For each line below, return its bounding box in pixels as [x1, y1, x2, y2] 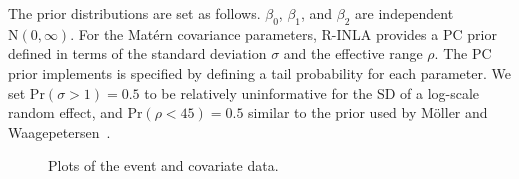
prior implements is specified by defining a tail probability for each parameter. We [8, 62, 511, 83]
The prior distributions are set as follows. [8, 3, 261, 23]
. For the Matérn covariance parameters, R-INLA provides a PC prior [70, 23, 497, 44]
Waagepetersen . [8, 121, 111, 142]
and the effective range [283, 43, 423, 64]
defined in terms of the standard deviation [8, 43, 267, 64]
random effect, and [8, 102, 123, 123]
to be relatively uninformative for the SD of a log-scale [144, 82, 480, 103]
